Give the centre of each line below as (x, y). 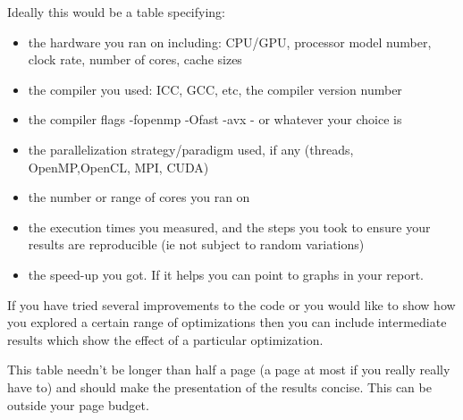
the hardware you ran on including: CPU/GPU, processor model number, (230, 42)
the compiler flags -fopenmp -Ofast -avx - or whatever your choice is (215, 119)
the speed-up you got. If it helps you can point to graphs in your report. (226, 274)
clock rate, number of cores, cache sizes (135, 59)
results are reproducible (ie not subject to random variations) (196, 244)
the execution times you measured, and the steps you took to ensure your (229, 227)
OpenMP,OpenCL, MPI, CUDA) (118, 167)
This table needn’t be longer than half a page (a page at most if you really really (229, 370)
